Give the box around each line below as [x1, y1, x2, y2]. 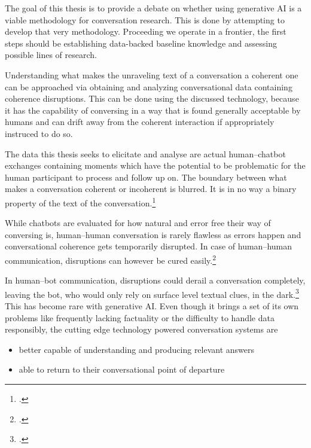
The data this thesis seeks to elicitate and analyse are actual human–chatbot [5, 147, 286, 160]
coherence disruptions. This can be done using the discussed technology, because [5, 92, 299, 105]
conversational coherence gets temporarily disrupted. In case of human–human [5, 240, 292, 252]
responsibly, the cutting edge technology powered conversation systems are [5, 323, 278, 336]
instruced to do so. [5, 127, 73, 139]
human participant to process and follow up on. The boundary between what [5, 170, 287, 183]
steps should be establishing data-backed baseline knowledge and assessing [5, 36, 277, 49]
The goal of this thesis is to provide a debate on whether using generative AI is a [5, 2, 302, 14]
